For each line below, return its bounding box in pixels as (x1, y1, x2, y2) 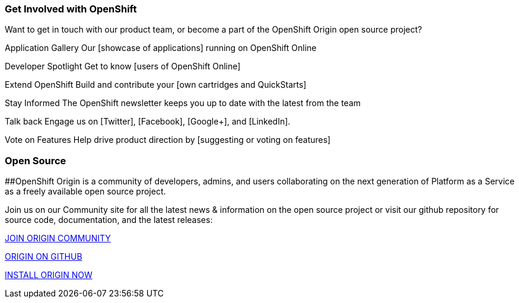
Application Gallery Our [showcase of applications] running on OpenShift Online (5, 43, 317, 53)
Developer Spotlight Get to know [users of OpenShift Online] (5, 61, 241, 72)
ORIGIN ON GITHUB (5, 251, 82, 262)
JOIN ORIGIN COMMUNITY (5, 233, 111, 244)
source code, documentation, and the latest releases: (5, 215, 213, 225)
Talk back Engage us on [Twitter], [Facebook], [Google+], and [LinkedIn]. (5, 116, 291, 127)
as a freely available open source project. (5, 186, 166, 197)
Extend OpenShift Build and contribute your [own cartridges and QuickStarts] (5, 79, 307, 90)
